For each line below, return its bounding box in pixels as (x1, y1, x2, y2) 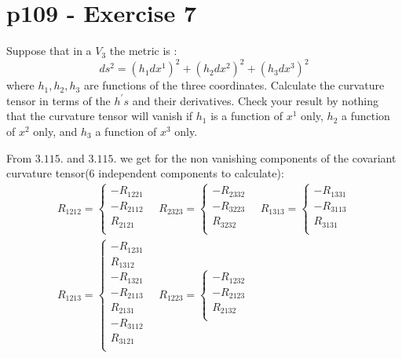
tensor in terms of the (6, 92, 111, 108)
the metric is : (109, 42, 177, 59)
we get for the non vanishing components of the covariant (119, 149, 397, 166)
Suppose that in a (6, 42, 92, 59)
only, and (33, 123, 78, 139)
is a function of (210, 108, 283, 124)
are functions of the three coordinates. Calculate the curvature (83, 77, 385, 93)
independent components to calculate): (98, 165, 284, 181)
